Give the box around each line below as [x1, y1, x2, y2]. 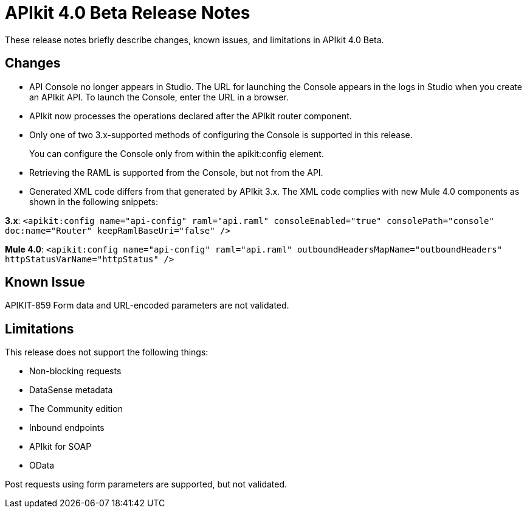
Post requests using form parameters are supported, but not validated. [5, 479, 288, 490]
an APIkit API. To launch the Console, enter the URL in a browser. [29, 91, 289, 102]
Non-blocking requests [29, 366, 122, 377]
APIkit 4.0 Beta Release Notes [5, 2, 250, 23]
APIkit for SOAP [29, 441, 92, 452]
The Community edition [29, 403, 123, 414]
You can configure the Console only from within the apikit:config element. [29, 148, 324, 159]
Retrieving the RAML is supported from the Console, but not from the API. [29, 167, 323, 178]
